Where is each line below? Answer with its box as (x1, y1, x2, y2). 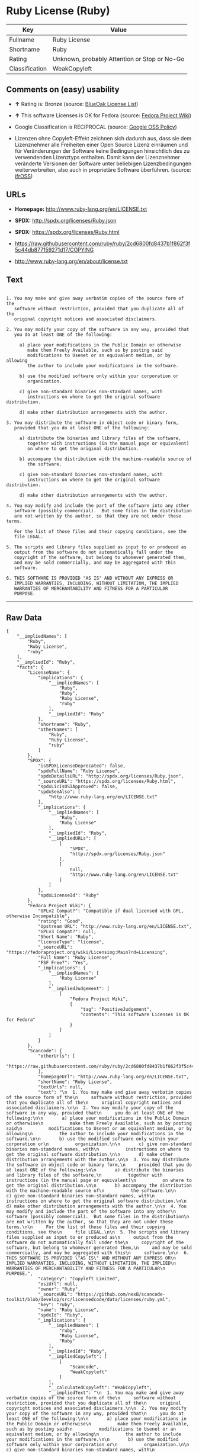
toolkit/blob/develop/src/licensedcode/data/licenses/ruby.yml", (6, 1297, 171, 1303)
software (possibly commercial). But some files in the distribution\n (6, 1214, 190, 1220)
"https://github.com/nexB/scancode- (75, 1292, 166, 1297)
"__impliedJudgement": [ (48, 986, 110, 992)
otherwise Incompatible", (6, 913, 70, 919)
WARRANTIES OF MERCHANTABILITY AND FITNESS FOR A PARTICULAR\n (6, 1265, 166, 1271)
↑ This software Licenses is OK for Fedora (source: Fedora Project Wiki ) (14, 111, 191, 119)
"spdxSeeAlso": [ (37, 789, 81, 795)
